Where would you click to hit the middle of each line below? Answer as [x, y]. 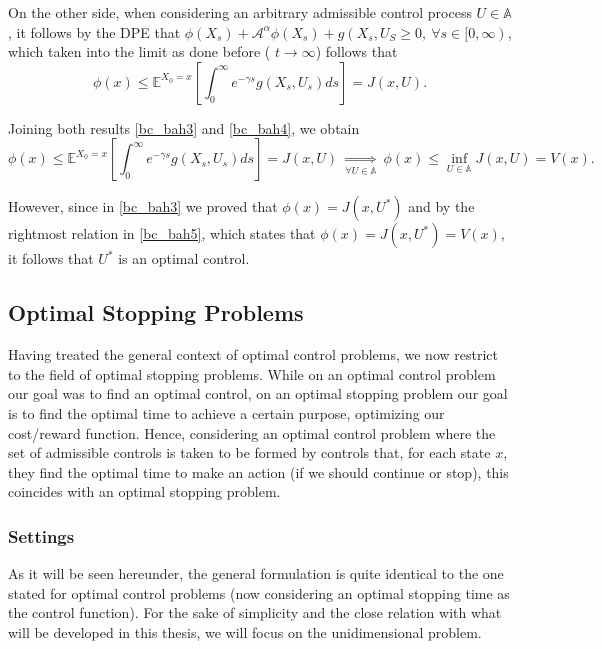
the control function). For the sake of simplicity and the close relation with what [255, 612]
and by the [441, 206]
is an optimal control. [184, 258]
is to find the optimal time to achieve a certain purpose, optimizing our [226, 412]
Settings [41, 535]
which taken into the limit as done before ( [139, 51]
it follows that [51, 258]
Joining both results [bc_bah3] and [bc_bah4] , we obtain [184, 127]
